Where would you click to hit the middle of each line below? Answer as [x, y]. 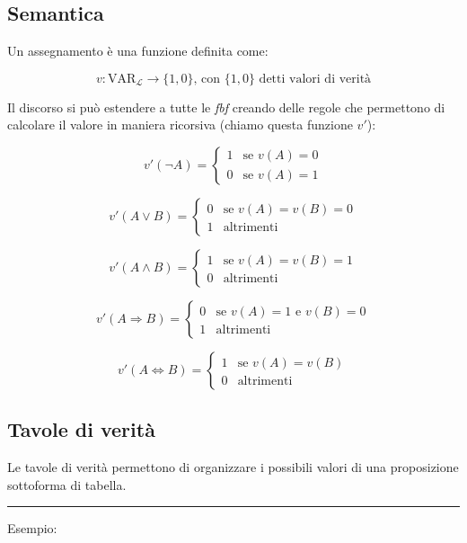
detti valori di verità [315, 79]
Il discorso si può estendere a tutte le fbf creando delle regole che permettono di [226, 107]
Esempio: [32, 528]
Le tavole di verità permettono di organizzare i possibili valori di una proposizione [233, 467]
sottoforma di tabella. [67, 484]
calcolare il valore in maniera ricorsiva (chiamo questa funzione [180, 125]
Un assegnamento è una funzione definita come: [138, 51]
